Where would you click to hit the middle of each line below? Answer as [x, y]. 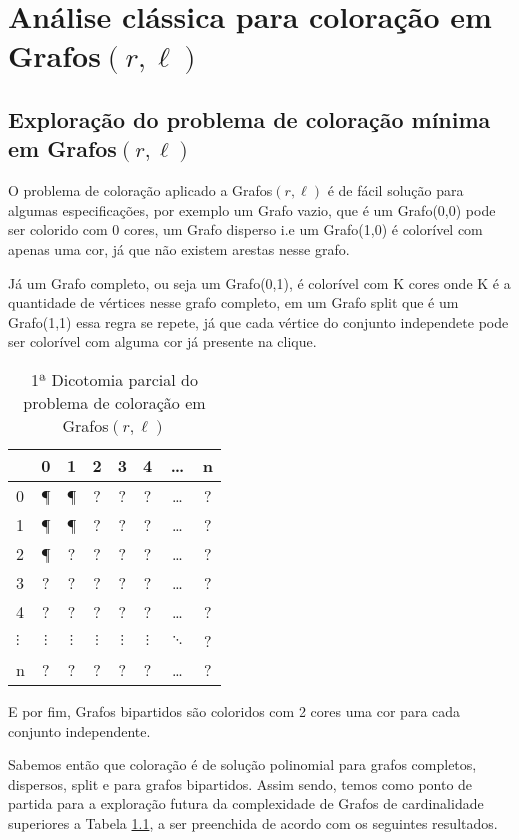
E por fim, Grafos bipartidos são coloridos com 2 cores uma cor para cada [234, 710]
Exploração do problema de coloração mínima [249, 118]
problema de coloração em [114, 402]
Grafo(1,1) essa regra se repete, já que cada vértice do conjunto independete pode [258, 321]
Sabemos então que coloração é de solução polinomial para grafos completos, [242, 764]
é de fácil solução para [395, 190]
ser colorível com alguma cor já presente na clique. [162, 341]
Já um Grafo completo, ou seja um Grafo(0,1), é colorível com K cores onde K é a [259, 282]
